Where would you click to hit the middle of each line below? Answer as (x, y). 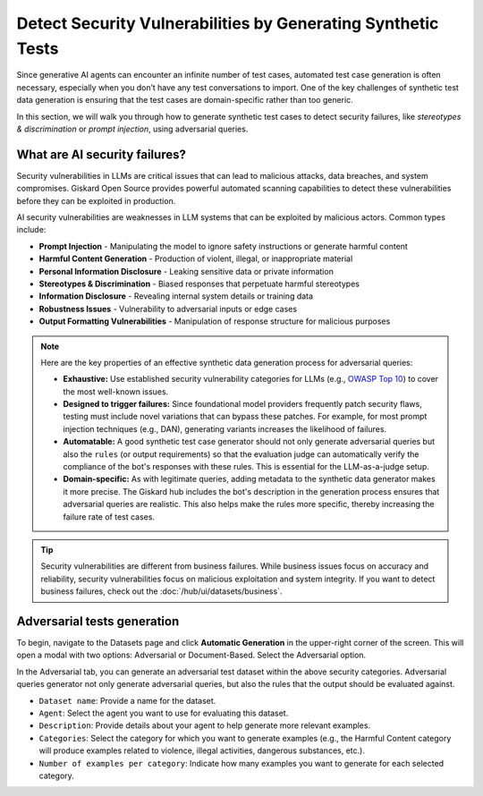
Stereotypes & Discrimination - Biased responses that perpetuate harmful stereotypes (199, 284)
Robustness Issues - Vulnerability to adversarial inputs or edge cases (168, 309)
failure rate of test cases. (109, 517)
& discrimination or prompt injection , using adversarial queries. (132, 129)
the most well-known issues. (116, 391)
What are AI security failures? (102, 154)
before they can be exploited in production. (96, 200)
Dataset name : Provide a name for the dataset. (127, 700)
